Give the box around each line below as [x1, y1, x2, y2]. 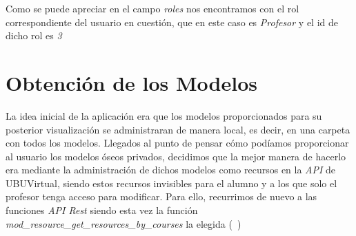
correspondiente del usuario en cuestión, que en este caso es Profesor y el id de [6, 14, 339, 29]
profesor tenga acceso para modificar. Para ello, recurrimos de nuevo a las [6, 189, 317, 204]
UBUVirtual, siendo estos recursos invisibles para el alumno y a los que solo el [6, 175, 337, 190]
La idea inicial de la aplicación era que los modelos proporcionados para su [6, 108, 322, 122]
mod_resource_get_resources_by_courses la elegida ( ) [6, 216, 241, 230]
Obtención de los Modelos [6, 68, 258, 96]
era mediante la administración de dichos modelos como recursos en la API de [6, 162, 336, 177]
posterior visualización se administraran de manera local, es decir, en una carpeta [6, 122, 350, 136]
